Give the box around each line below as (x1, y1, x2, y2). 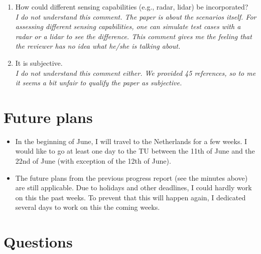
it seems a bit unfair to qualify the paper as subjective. (15, 77, 182, 88)
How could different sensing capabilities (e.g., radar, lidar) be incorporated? (15, 2, 248, 12)
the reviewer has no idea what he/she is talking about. (15, 41, 181, 51)
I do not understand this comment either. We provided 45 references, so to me (15, 67, 256, 78)
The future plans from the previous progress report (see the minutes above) (15, 172, 248, 183)
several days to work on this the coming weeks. (15, 202, 160, 212)
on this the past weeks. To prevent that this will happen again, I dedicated (15, 192, 246, 202)
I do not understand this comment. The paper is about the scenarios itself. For (15, 11, 256, 22)
